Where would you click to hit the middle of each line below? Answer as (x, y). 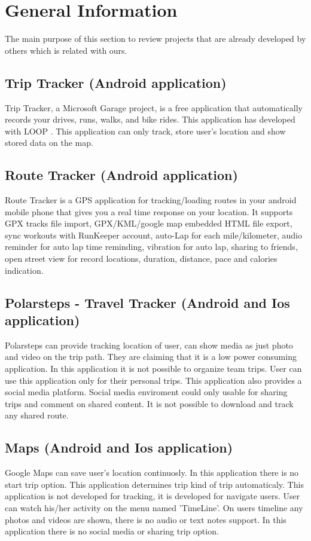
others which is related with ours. (66, 50)
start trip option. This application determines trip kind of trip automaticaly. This (154, 484)
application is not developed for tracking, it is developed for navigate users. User (153, 496)
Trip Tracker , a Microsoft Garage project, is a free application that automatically (154, 107)
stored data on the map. (49, 143)
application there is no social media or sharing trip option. (112, 531)
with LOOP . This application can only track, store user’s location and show (145, 131)
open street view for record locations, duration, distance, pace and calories (141, 259)
